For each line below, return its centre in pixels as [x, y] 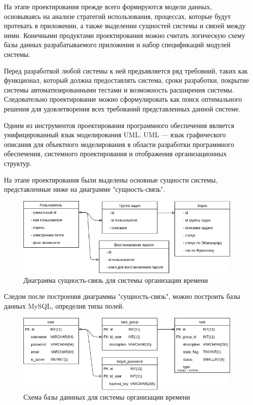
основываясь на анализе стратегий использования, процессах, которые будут [117, 16]
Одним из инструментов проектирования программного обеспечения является [119, 125]
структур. [18, 163]
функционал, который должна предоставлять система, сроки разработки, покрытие [126, 80]
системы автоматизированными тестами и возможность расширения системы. [119, 89]
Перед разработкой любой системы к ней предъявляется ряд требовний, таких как [126, 70]
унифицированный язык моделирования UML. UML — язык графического [115, 135]
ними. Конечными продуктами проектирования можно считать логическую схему [125, 35]
